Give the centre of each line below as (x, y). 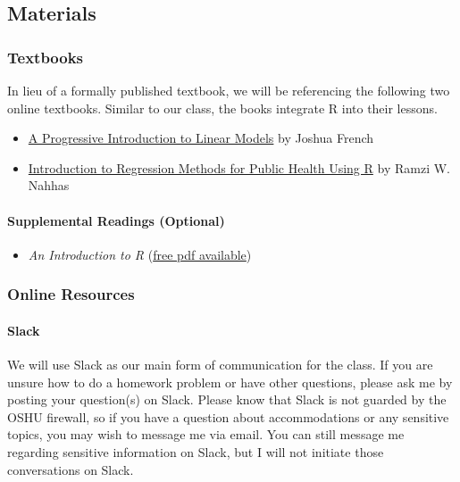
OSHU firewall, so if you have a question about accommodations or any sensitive (228, 416)
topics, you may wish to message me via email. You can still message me (206, 434)
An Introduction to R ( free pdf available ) (140, 254)
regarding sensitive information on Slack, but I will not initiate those (196, 451)
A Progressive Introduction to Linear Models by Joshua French (201, 138)
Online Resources (71, 294)
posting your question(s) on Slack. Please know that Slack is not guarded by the (227, 399)
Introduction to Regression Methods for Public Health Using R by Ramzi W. (239, 167)
